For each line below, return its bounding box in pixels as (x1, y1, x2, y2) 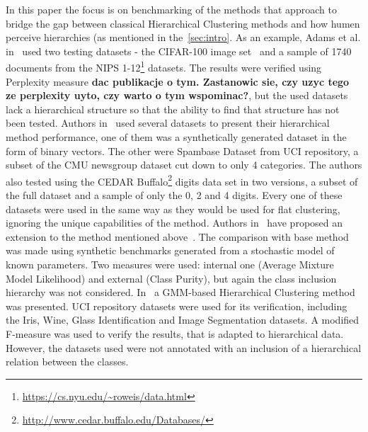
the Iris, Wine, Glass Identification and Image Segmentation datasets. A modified (6, 312, 360, 327)
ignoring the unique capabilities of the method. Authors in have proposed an (6, 215, 343, 230)
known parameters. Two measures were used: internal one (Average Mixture (6, 257, 334, 271)
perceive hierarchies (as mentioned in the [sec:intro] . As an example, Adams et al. (6, 30, 361, 45)
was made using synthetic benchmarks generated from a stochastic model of (6, 243, 335, 258)
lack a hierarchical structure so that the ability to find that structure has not (6, 101, 340, 116)
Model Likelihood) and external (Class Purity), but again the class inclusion (6, 271, 337, 285)
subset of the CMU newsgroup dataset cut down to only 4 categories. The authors (6, 157, 362, 172)
